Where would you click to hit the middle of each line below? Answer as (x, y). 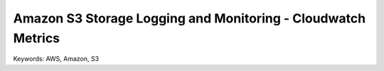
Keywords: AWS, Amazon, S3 (56, 59)
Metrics (37, 38)
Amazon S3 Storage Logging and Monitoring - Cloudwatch (190, 18)
